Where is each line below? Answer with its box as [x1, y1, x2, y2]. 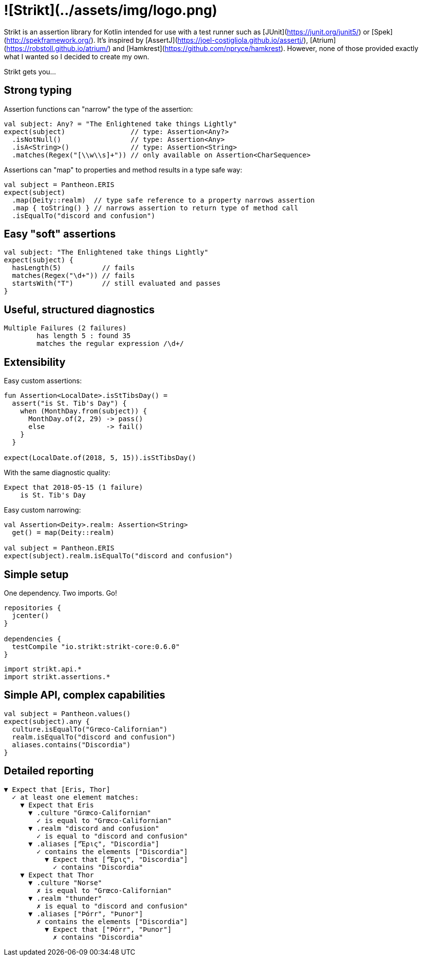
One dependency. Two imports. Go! [4, 588, 117, 597]
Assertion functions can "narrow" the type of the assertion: [4, 104, 193, 113]
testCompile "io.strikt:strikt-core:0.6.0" [12, 642, 180, 651]
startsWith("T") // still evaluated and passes [12, 279, 221, 288]
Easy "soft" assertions [4, 228, 116, 240]
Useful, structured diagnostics [4, 303, 155, 316]
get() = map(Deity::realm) [12, 529, 114, 537]
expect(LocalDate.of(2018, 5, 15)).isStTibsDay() [4, 454, 196, 462]
